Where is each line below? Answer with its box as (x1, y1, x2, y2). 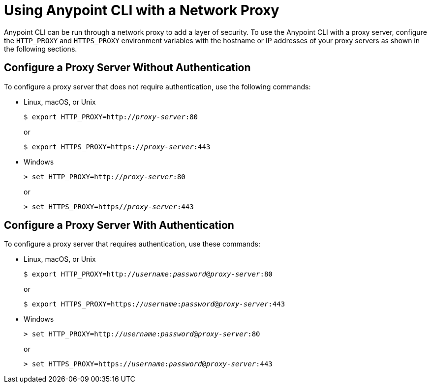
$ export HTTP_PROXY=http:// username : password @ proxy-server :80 (24, 270, 273, 278)
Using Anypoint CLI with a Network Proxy (4, 2, 279, 19)
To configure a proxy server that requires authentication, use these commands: (4, 240, 260, 249)
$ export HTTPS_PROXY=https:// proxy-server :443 (24, 142, 211, 151)
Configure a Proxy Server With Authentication (4, 219, 234, 232)
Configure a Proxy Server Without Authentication (4, 61, 251, 74)
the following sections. (4, 44, 77, 53)
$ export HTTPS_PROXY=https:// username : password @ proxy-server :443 (24, 300, 285, 308)
